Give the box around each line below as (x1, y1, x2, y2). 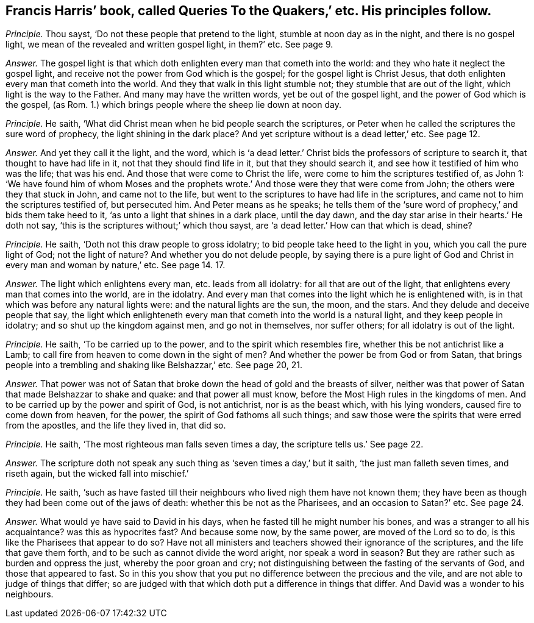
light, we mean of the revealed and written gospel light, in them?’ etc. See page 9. (5, 39, 333, 50)
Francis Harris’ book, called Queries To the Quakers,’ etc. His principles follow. (5, 3, 492, 18)
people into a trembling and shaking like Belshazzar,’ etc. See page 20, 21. (5, 360, 303, 371)
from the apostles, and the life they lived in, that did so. (5, 420, 226, 431)
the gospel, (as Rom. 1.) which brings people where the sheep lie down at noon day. (5, 99, 341, 110)
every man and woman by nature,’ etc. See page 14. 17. (5, 260, 226, 271)
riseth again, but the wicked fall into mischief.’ (5, 468, 189, 479)
